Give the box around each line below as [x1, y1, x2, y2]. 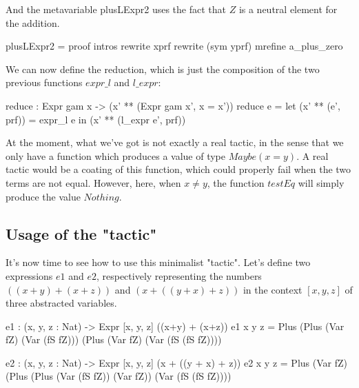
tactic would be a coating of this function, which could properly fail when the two [6, 162, 351, 176]
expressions [6, 268, 53, 283]
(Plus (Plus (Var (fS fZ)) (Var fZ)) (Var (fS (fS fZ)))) [6, 369, 232, 383]
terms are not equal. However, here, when [6, 175, 181, 190]
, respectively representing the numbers [96, 268, 262, 283]
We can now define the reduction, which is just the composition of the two [6, 61, 320, 76]
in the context [243, 282, 302, 296]
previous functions [6, 75, 83, 90]
